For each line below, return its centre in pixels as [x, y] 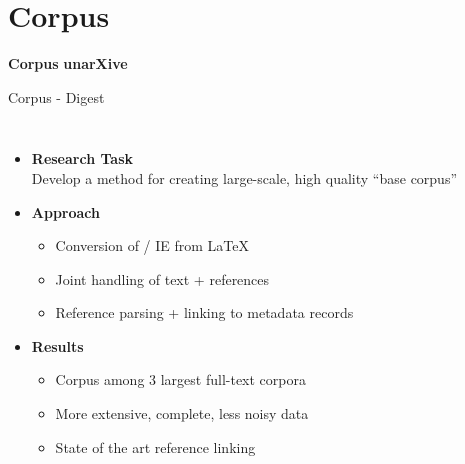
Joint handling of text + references [162, 278]
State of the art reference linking [155, 446]
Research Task [82, 158]
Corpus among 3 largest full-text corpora [180, 379]
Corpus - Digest [56, 96]
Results [57, 345]
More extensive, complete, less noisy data [182, 413]
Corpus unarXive [68, 63]
